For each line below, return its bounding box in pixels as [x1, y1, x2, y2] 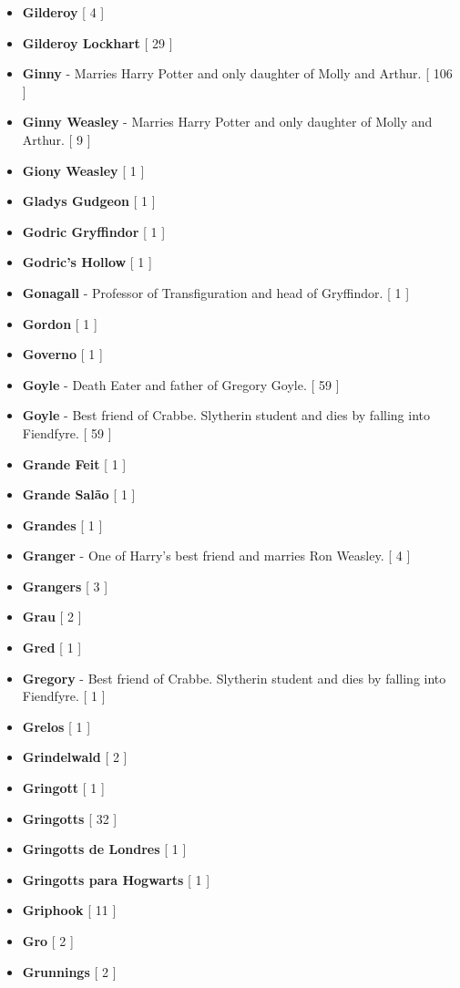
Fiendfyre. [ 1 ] [22, 686, 106, 705]
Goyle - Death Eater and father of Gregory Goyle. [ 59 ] [22, 375, 340, 394]
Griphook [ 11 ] [22, 901, 117, 920]
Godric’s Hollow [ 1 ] [22, 252, 152, 272]
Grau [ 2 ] [22, 607, 82, 626]
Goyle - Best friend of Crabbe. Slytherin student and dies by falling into [22, 406, 430, 425]
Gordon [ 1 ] [22, 314, 97, 333]
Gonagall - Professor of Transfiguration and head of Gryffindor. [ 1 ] [22, 283, 410, 302]
